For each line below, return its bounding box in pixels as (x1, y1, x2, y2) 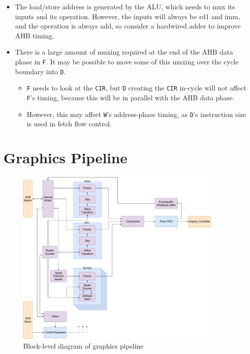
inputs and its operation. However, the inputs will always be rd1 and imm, (15, 11, 240, 21)
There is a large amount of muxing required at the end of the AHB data (15, 47, 233, 57)
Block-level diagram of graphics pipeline (23, 341, 144, 351)
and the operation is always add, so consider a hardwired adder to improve (15, 21, 241, 31)
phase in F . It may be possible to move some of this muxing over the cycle (15, 56, 239, 66)
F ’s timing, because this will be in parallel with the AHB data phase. (27, 92, 235, 102)
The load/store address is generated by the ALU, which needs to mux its (15, 1, 235, 11)
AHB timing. (15, 30, 54, 40)
